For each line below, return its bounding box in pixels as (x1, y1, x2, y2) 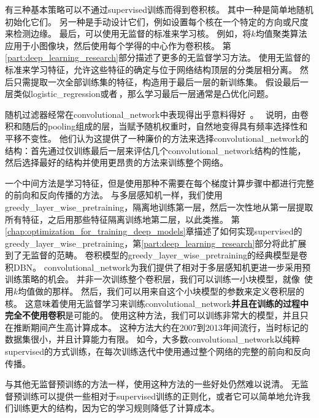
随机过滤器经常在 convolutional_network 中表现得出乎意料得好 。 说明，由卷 (5, 107, 309, 120)
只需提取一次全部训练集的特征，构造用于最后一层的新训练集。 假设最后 (13, 75, 300, 88)
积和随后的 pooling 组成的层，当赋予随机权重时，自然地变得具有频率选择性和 (5, 120, 308, 133)
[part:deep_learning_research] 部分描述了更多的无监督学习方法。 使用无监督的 (5, 51, 310, 64)
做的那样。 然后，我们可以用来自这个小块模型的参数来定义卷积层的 (35, 285, 304, 298)
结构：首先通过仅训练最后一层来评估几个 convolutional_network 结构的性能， (5, 144, 306, 157)
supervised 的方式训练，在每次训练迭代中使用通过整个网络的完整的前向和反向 (5, 345, 310, 358)
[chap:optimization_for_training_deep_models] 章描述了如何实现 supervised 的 (5, 225, 302, 238)
